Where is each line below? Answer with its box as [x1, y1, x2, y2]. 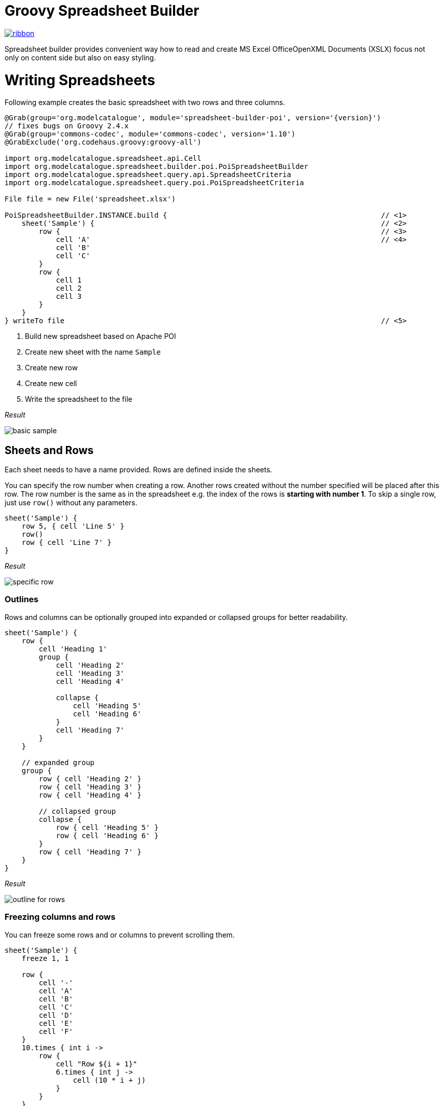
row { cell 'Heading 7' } [39, 847, 142, 856]
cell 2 [56, 284, 82, 293]
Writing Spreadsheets [5, 71, 155, 89]
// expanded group [21, 758, 95, 767]
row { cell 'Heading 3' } [39, 782, 142, 791]
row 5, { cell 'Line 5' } [21, 522, 125, 531]
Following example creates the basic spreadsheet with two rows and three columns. [5, 98, 285, 107]
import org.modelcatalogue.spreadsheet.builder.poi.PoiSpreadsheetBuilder [5, 162, 309, 171]
